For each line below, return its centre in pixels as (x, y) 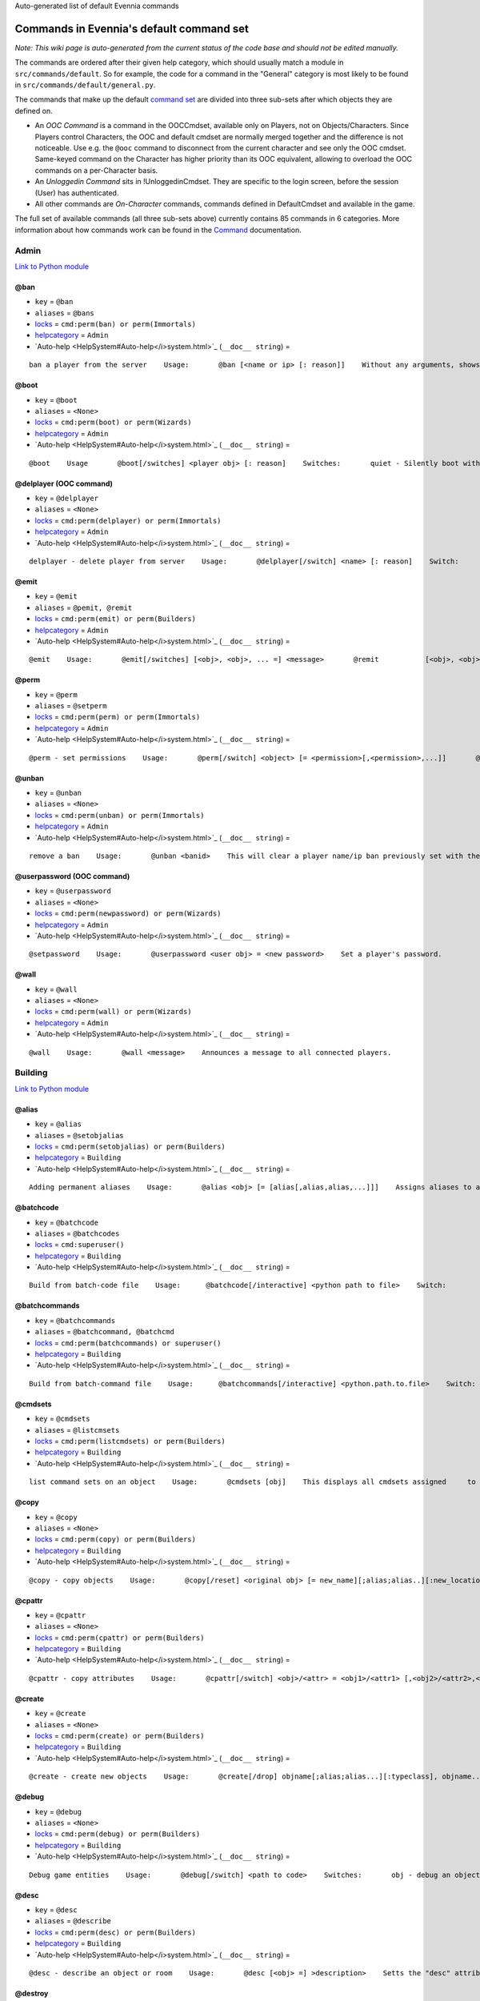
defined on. (34, 110)
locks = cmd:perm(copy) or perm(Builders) (115, 1539)
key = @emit (56, 596)
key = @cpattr (60, 1615)
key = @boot (56, 399)
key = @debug (58, 1811)
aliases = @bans (65, 313)
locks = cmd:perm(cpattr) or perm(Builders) (120, 1638)
